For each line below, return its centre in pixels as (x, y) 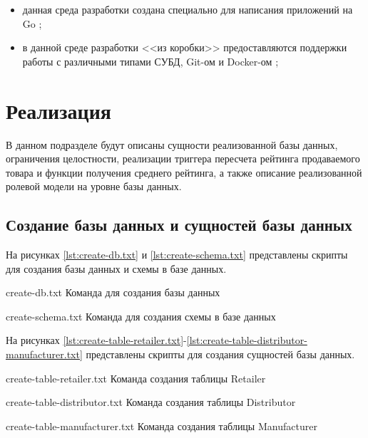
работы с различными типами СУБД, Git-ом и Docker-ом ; (150, 61)
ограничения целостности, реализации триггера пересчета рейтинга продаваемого (183, 158)
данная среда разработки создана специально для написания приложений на (188, 9)
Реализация (58, 110)
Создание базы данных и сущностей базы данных (179, 225)
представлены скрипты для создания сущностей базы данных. (220, 354)
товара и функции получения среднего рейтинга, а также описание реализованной (184, 172)
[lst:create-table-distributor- (247, 340)
